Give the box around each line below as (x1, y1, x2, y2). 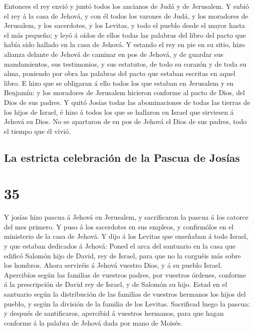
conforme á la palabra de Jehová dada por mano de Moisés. (4, 317, 183, 328)
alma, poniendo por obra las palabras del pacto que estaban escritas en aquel (4, 68, 235, 78)
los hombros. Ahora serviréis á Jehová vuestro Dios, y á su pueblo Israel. (4, 260, 222, 270)
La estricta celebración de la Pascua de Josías (4, 150, 240, 165)
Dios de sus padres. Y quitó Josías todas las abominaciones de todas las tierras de (4, 97, 251, 107)
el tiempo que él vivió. (4, 126, 71, 136)
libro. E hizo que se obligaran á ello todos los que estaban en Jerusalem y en (4, 77, 234, 88)
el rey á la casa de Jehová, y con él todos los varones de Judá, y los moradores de (4, 10, 249, 21)
